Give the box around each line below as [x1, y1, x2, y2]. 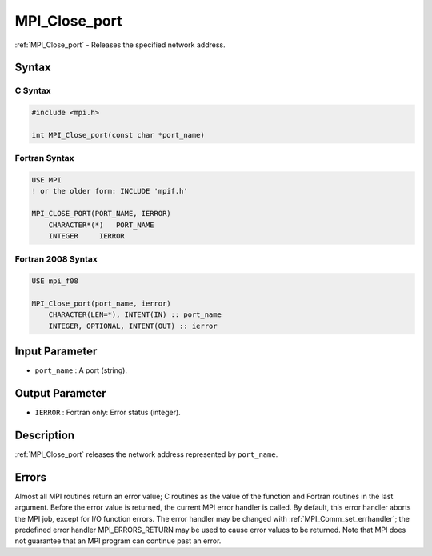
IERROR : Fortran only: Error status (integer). [34, 408, 182, 418]
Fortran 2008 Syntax [14, 254, 98, 265]
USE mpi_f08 [31, 277, 79, 286]
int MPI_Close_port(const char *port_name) [31, 130, 206, 139]
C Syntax [14, 85, 51, 96]
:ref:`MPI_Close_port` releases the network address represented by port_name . [14, 450, 278, 459]
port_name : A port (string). [34, 366, 128, 375]
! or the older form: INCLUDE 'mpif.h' [31, 186, 188, 196]
